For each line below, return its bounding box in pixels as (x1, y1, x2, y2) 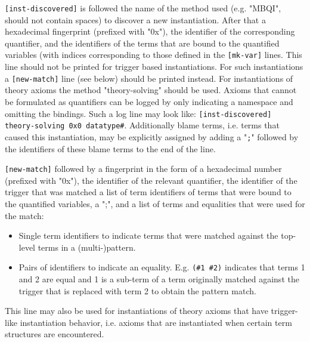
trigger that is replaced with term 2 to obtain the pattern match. (18, 284, 256, 297)
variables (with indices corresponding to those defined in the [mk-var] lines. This (5, 48, 302, 61)
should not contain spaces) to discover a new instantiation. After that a (5, 13, 266, 26)
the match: (5, 209, 44, 221)
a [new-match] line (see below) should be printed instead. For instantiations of (5, 72, 293, 84)
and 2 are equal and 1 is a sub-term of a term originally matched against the (18, 272, 299, 285)
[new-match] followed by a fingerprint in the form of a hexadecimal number (5, 162, 282, 175)
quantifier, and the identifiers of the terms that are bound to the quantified (5, 36, 280, 49)
